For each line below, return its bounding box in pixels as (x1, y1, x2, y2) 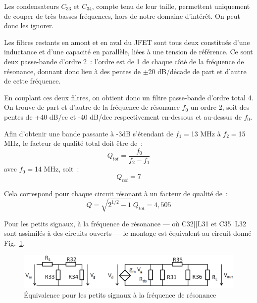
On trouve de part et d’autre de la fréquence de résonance (4, 102, 180, 112)
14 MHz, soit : (34, 164, 79, 174)
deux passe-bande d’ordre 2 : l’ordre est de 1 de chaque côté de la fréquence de (4, 56, 244, 66)
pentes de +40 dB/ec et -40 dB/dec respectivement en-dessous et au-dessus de (4, 111, 242, 122)
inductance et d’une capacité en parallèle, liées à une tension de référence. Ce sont (4, 46, 253, 57)
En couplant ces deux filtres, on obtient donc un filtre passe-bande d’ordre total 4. (4, 92, 254, 102)
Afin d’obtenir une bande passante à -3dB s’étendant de (4, 128, 173, 138)
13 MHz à (191, 128, 221, 138)
